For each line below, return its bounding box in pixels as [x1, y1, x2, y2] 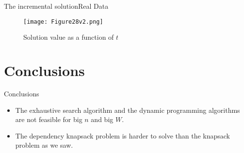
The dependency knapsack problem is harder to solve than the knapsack [15, 130, 230, 140]
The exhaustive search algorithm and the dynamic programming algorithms [15, 105, 240, 115]
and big [91, 114, 114, 124]
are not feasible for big [15, 114, 82, 124]
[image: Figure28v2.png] [23, 18, 103, 25]
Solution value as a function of [23, 32, 114, 42]
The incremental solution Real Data [4, 1, 109, 11]
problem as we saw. [15, 140, 73, 150]
